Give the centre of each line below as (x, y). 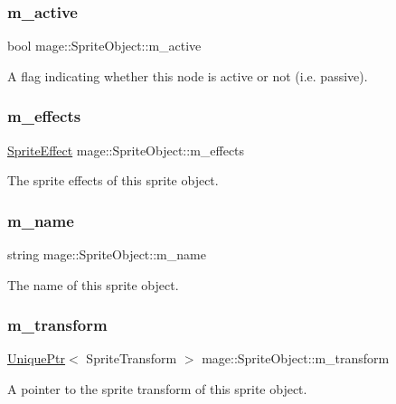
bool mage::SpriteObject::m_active (104, 46)
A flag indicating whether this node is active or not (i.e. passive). (188, 75)
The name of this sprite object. (93, 284)
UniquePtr (37, 358)
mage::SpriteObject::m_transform (296, 358)
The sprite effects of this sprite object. (113, 180)
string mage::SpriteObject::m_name (107, 254)
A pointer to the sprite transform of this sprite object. (157, 389)
